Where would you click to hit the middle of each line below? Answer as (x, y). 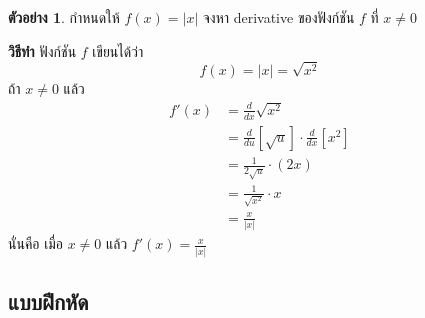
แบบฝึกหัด (48, 300)
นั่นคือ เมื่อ (35, 243)
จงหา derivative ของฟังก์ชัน (278, 17)
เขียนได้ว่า (118, 50)
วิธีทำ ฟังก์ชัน (42, 50)
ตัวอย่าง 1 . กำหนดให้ (64, 17)
